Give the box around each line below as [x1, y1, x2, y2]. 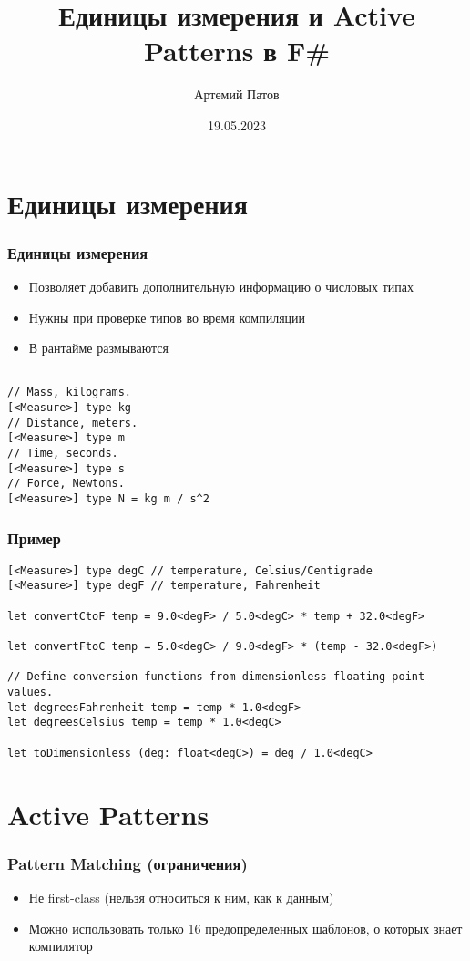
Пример [7, 526, 61, 549]
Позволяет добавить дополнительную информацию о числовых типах [28, 276, 414, 295]
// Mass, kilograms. [7, 386, 132, 399]
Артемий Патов [194, 85, 280, 104]
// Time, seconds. [7, 446, 118, 460]
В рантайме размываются [28, 338, 169, 357]
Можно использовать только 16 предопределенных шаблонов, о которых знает [28, 918, 463, 937]
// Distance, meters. [7, 416, 138, 429]
